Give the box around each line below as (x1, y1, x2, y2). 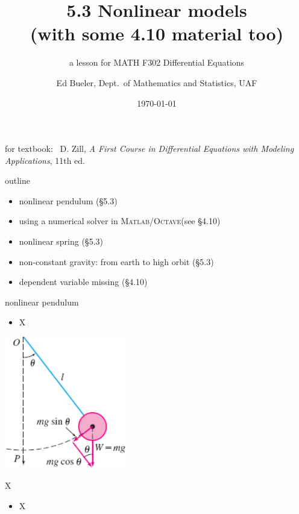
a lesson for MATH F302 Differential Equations (69, 56, 245, 69)
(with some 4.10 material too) (30, 21, 284, 46)
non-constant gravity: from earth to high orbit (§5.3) (19, 255, 214, 268)
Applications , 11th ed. (5, 154, 85, 166)
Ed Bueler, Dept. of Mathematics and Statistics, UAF (56, 76, 257, 89)
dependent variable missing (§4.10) (19, 275, 148, 288)
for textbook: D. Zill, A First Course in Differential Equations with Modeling (5, 142, 294, 155)
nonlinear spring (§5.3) (19, 235, 103, 248)
